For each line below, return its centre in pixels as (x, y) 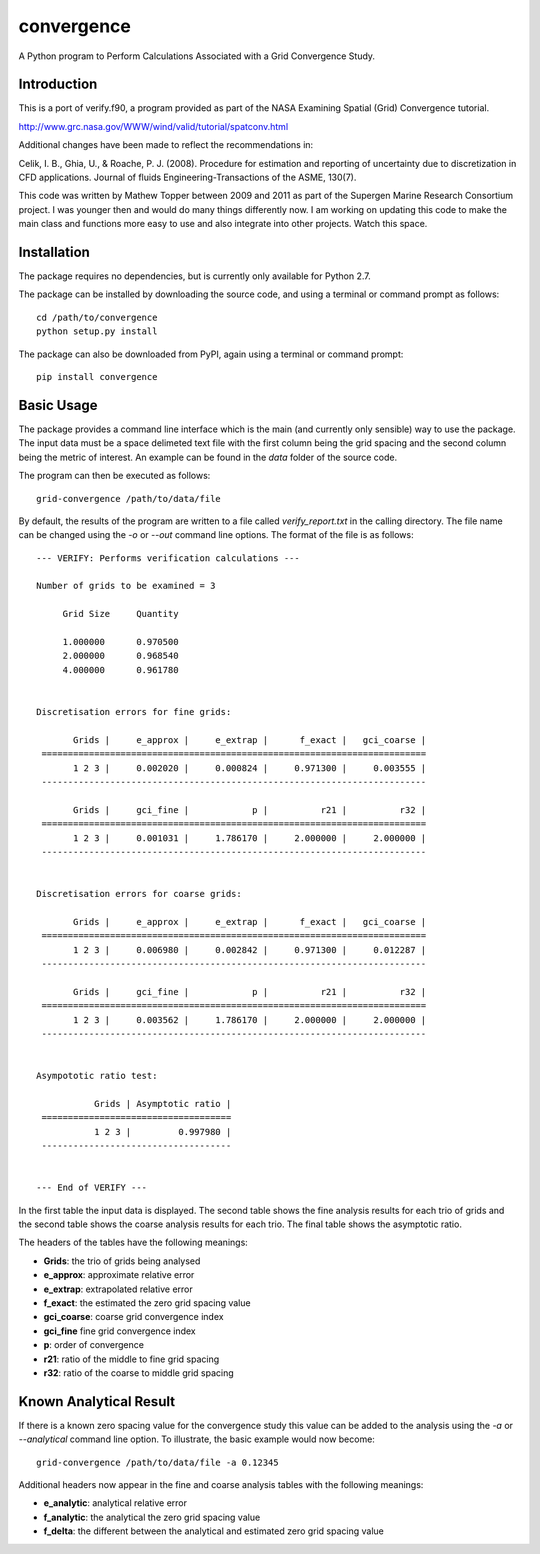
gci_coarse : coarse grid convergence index (133, 1317)
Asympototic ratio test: (97, 1076)
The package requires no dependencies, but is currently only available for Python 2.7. (194, 276)
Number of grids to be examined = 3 (126, 586)
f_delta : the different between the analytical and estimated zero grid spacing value (214, 1531)
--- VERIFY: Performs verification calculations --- (168, 558)
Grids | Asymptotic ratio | (162, 1103)
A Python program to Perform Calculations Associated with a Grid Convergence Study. (196, 56)
